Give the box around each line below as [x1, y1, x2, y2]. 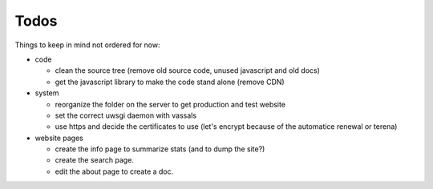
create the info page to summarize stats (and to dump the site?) [55, 144, 265, 154]
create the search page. [55, 155, 134, 165]
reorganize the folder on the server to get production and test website [55, 99, 286, 109]
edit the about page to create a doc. [55, 167, 174, 176]
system [34, 88, 59, 98]
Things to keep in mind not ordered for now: [14, 40, 160, 50]
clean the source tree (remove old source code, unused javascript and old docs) [55, 66, 321, 75]
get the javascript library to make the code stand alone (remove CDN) [55, 77, 285, 86]
